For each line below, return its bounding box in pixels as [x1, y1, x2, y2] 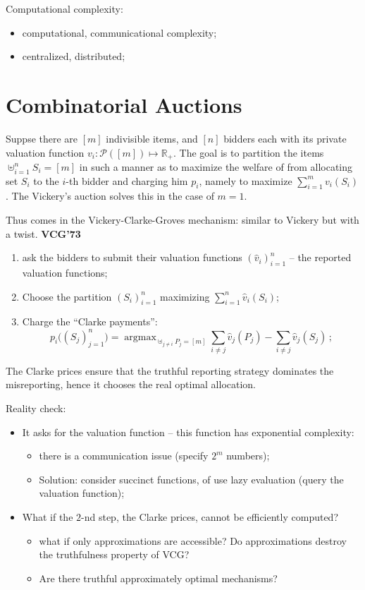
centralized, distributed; [22, 49, 125, 64]
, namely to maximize [199, 173, 292, 188]
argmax [124, 332, 156, 342]
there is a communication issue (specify [39, 448, 209, 463]
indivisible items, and [106, 131, 198, 145]
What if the [22, 510, 73, 524]
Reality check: [6, 401, 66, 416]
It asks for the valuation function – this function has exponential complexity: [22, 424, 354, 439]
